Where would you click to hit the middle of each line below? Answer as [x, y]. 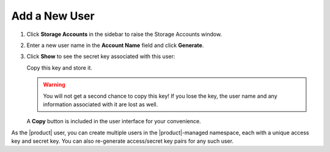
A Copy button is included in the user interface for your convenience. [114, 121]
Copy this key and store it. [60, 68]
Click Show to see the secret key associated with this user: [101, 56]
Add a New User [53, 16]
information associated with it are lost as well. [101, 104]
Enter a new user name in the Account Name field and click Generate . [115, 45]
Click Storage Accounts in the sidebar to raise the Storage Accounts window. [124, 34]
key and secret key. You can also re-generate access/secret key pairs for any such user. [123, 141]
